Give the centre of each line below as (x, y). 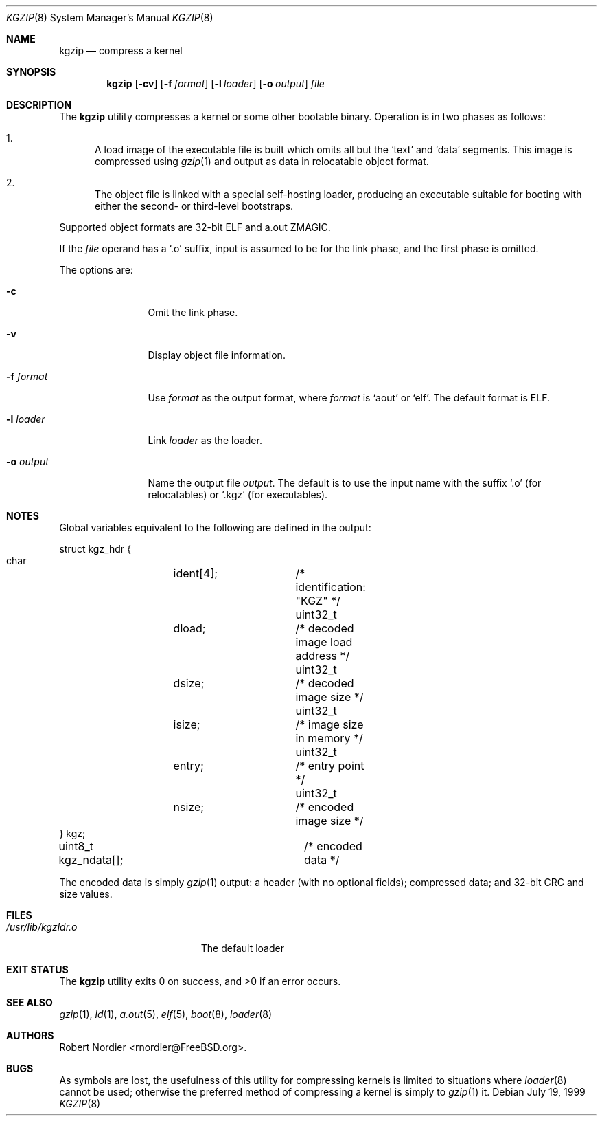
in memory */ (329, 738)
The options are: (96, 270)
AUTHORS (30, 1035)
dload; (189, 628)
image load (324, 642)
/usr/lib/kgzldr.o (42, 927)
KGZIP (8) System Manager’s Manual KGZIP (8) (110, 18)
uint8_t (76, 846)
